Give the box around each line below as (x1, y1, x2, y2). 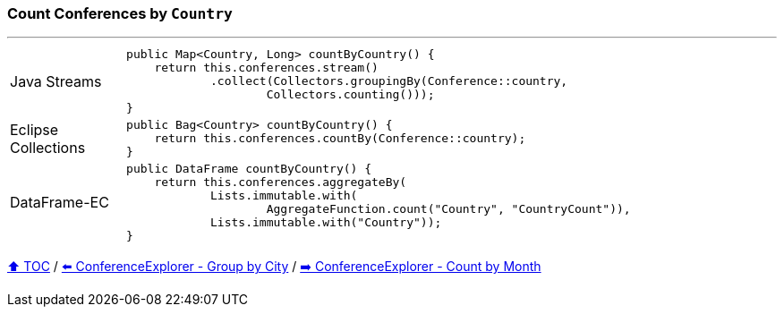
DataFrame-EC (10, 193, 109, 212)
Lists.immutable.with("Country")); (210, 216, 442, 230)
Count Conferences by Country (7, 4, 233, 22)
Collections (10, 138, 86, 157)
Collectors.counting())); (266, 88, 435, 102)
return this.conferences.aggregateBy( (154, 175, 407, 190)
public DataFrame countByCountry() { (126, 162, 372, 176)
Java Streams (10, 72, 102, 90)
